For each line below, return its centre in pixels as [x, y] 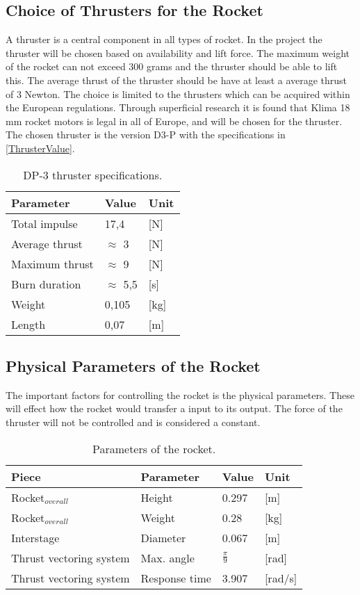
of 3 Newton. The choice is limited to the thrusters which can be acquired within [178, 93]
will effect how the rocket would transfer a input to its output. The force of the [174, 408]
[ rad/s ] [281, 578]
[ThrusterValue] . [40, 148]
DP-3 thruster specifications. [93, 174]
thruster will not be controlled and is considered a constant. [133, 422]
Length [28, 324]
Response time [176, 578]
